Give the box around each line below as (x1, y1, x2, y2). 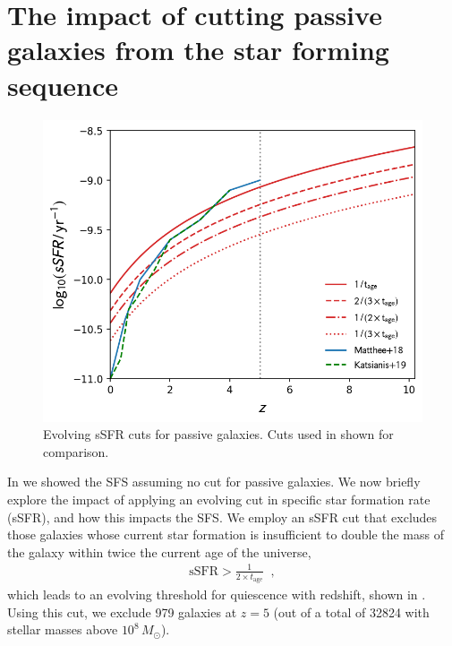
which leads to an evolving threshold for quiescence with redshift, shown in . (7, 585, 426, 604)
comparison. (43, 442, 109, 461)
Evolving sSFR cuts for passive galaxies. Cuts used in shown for (43, 425, 394, 444)
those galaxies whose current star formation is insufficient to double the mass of (7, 525, 445, 544)
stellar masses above (7, 620, 118, 639)
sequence (7, 66, 119, 103)
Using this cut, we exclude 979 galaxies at (7, 602, 237, 621)
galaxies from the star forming (7, 31, 389, 68)
